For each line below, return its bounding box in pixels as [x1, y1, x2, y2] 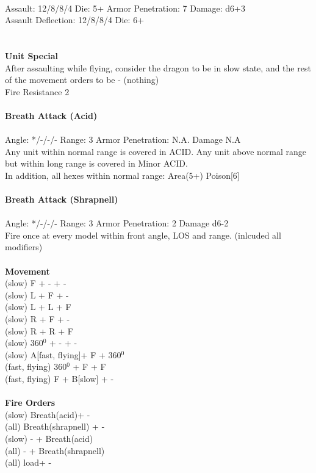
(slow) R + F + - [5, 312, 70, 325]
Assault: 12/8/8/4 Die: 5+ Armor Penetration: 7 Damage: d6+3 [5, 1, 246, 14]
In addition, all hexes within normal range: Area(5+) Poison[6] [5, 168, 240, 181]
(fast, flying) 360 [5, 360, 67, 373]
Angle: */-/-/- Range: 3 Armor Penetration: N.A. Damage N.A [5, 133, 241, 146]
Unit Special [5, 49, 59, 62]
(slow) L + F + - [5, 288, 69, 301]
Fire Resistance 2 [5, 85, 70, 98]
